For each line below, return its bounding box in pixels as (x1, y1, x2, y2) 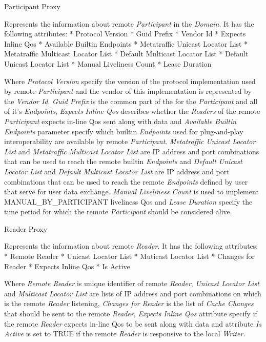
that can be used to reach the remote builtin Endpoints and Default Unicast (4, 156, 242, 167)
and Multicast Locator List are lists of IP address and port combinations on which (4, 288, 261, 298)
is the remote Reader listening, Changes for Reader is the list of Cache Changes (4, 298, 254, 309)
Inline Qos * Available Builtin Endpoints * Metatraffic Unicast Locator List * (4, 38, 248, 49)
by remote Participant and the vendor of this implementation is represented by (4, 86, 252, 96)
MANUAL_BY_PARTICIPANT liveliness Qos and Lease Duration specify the (4, 196, 253, 207)
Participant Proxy (4, 1, 60, 11)
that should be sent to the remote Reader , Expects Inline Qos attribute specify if (4, 308, 257, 319)
